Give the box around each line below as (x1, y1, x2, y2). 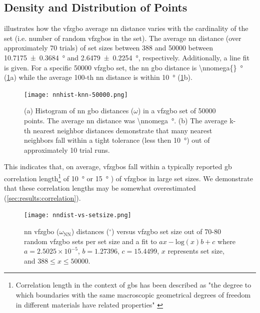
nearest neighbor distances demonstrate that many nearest (32, 125, 212, 135)
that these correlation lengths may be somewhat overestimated (4, 183, 196, 193)
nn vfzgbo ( (24, 226, 59, 237)
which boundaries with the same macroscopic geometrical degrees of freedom (15, 290, 251, 300)
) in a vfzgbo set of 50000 (137, 105, 216, 116)
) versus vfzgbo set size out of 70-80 (111, 226, 221, 237)
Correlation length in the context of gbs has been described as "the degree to (15, 280, 251, 290)
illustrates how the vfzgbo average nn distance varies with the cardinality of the (4, 23, 248, 33)
